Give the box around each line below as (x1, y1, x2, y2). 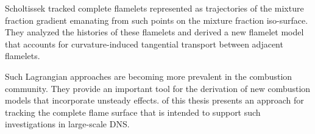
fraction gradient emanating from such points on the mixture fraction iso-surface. (5, 13, 308, 26)
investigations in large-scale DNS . (5, 118, 130, 130)
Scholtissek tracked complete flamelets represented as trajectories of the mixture (5, 2, 304, 14)
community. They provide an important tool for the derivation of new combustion (5, 82, 311, 94)
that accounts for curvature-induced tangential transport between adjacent (5, 37, 283, 50)
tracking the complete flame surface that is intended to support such (5, 105, 261, 118)
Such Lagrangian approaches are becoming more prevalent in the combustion (5, 69, 292, 82)
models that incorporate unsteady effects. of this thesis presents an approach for (5, 94, 304, 107)
